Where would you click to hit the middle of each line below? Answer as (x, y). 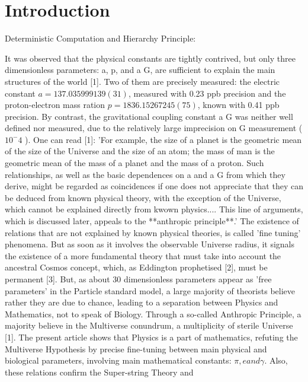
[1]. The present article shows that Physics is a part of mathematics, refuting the (151, 337)
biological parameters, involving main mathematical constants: (118, 360)
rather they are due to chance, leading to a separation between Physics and (142, 302)
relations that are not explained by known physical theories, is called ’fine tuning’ (153, 232)
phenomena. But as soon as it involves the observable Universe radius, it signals (150, 244)
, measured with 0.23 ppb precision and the (207, 93)
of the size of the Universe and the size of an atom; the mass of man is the (140, 151)
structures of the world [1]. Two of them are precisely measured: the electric (142, 81)
